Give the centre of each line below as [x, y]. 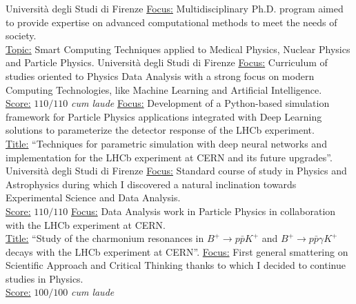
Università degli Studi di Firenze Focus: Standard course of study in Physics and [176, 171]
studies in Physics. [44, 278]
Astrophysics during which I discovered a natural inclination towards [151, 184]
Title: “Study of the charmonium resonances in [105, 238]
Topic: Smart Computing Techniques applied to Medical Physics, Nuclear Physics [178, 49]
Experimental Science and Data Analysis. [93, 197]
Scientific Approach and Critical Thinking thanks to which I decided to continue [176, 265]
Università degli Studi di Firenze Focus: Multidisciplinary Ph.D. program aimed [175, 8]
